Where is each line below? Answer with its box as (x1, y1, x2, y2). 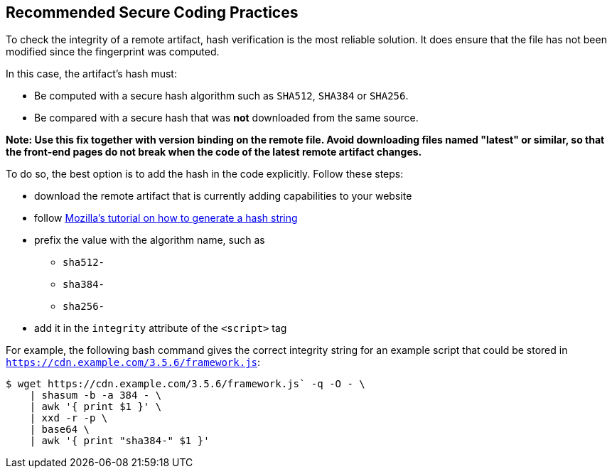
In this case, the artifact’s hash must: (6, 68, 177, 80)
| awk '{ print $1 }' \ (29, 401, 162, 413)
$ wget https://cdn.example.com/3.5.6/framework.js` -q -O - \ (6, 378, 365, 390)
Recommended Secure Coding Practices (6, 4, 299, 21)
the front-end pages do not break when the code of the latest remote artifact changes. (6, 146, 422, 158)
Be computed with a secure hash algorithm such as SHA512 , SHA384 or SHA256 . (34, 90, 409, 102)
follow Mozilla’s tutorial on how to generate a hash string (34, 212, 298, 225)
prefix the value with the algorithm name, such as (34, 234, 265, 247)
